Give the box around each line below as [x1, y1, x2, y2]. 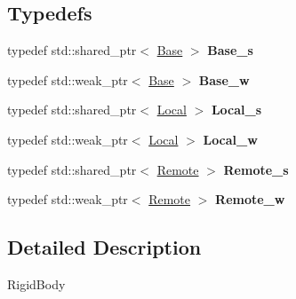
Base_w [198, 70, 250, 89]
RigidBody [7, 274, 66, 293]
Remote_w [215, 190, 285, 209]
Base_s [207, 41, 253, 59]
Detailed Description [7, 233, 202, 261]
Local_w [203, 130, 258, 148]
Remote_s [223, 160, 289, 178]
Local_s [211, 100, 262, 119]
